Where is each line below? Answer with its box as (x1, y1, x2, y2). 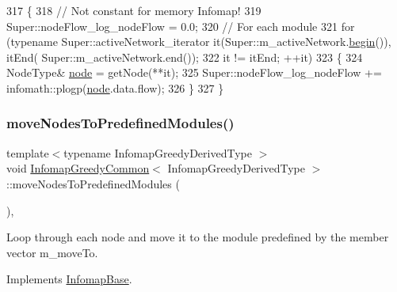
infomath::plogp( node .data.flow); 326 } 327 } (6, 79, 224, 96)
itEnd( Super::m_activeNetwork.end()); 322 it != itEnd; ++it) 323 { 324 (6, 48, 363, 65)
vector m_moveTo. (6, 244, 98, 260)
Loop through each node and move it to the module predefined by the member (6, 229, 389, 245)
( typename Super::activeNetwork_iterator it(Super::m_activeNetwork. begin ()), (6, 33, 391, 50)
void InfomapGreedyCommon (6, 160, 150, 176)
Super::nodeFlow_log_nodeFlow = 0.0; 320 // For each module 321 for (6, 17, 355, 34)
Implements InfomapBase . (6, 271, 132, 287)
